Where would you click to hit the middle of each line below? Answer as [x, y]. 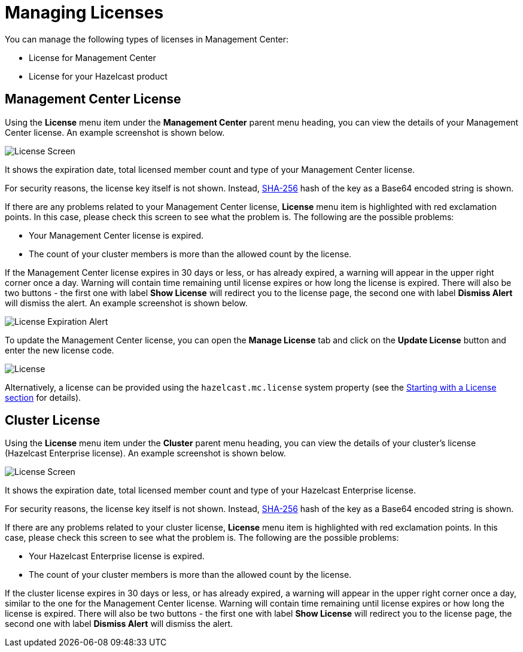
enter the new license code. [60, 350]
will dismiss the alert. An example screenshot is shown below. [126, 303]
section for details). [43, 397]
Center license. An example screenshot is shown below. [115, 132]
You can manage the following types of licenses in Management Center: [147, 39]
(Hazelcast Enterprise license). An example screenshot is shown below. [145, 453]
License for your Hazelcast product [98, 76]
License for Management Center [92, 57]
